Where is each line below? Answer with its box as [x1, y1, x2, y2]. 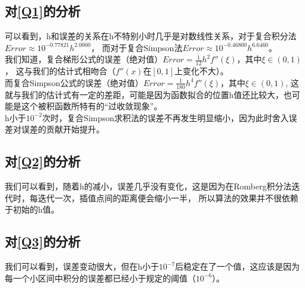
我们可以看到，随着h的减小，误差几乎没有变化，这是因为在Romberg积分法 [5, 180, 292, 192]
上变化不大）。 [174, 65, 229, 77]
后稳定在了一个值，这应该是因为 [175, 260, 300, 273]
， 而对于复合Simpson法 [91, 41, 183, 53]
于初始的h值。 [5, 203, 59, 216]
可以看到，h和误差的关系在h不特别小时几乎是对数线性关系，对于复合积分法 [5, 30, 297, 42]
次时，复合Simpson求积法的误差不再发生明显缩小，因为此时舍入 [42, 111, 289, 124]
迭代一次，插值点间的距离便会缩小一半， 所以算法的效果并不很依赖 [37, 191, 298, 204]
